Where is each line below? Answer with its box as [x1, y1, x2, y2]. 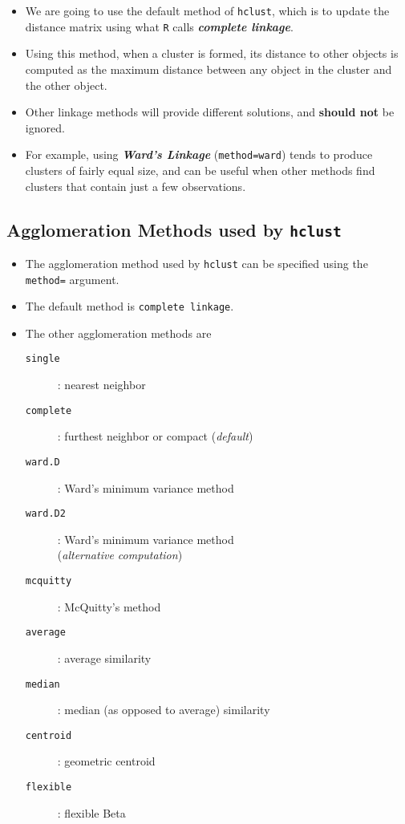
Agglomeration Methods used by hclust [6, 217, 342, 242]
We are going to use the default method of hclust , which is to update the [25, 2, 390, 18]
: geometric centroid [57, 753, 156, 769]
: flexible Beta [57, 804, 126, 821]
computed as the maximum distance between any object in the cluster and [25, 60, 392, 77]
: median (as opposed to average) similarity [57, 701, 270, 718]
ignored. [25, 119, 65, 136]
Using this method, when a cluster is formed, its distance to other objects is [25, 45, 399, 62]
